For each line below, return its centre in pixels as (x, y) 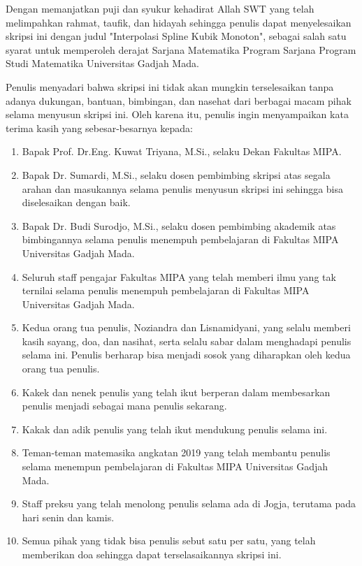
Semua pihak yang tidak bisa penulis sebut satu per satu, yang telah (169, 540)
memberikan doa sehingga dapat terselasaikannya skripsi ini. (152, 554)
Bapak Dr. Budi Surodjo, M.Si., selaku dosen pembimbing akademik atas (179, 225)
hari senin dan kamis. (68, 517)
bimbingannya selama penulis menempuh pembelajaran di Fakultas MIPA (180, 239)
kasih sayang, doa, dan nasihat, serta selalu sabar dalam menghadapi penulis (187, 341)
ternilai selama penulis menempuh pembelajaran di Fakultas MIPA (166, 290)
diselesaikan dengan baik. (76, 202)
